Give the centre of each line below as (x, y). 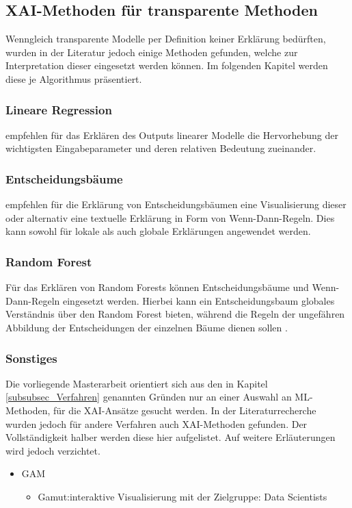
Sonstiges (31, 358)
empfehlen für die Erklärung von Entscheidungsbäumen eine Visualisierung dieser (176, 204)
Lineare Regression (59, 109)
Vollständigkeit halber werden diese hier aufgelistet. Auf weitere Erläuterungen (171, 437)
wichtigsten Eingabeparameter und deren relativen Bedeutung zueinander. (161, 148)
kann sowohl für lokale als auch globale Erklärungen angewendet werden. (158, 231)
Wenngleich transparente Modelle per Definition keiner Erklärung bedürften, (166, 39)
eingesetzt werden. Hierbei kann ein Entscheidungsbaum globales (199, 300)
